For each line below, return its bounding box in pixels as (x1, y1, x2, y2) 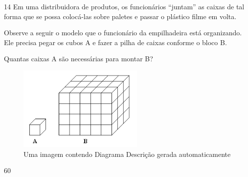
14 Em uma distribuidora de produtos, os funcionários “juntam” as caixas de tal (4, 1, 245, 11)
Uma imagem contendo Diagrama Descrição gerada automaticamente (23, 149, 231, 159)
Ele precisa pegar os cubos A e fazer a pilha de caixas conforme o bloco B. (4, 37, 227, 47)
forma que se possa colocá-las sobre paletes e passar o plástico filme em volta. (4, 11, 237, 21)
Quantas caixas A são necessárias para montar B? (4, 53, 153, 64)
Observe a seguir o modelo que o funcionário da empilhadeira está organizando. (4, 27, 242, 38)
